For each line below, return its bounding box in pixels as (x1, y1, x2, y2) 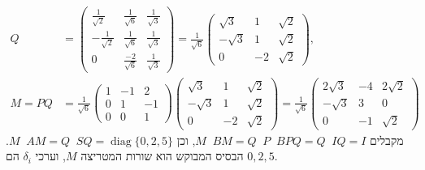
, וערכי (35, 147, 66, 164)
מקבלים (370, 131, 404, 148)
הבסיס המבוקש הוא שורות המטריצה (80, 147, 244, 164)
